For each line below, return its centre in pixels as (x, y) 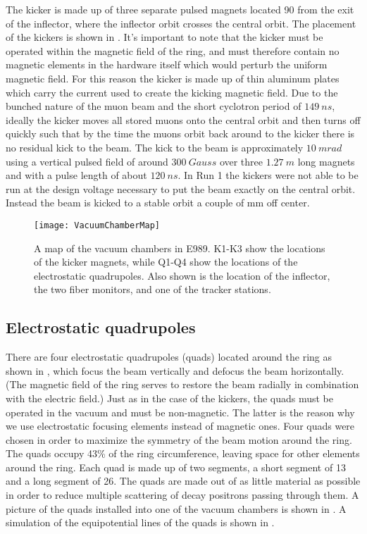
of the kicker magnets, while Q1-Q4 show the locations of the (166, 262)
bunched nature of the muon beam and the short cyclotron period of (154, 106)
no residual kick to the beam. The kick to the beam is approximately (155, 147)
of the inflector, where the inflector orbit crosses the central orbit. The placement (181, 23)
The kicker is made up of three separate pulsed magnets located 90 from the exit (180, 9)
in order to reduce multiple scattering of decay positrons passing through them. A (182, 495)
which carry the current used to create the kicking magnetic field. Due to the (172, 92)
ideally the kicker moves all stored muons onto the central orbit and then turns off (183, 119)
